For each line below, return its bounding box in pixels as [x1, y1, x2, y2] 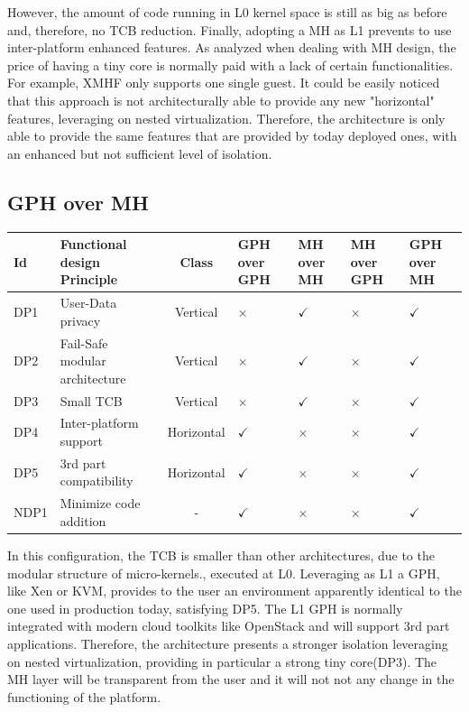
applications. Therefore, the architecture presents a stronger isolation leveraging [7, 633, 448, 652]
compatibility [60, 471, 133, 490]
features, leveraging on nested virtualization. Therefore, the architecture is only [7, 108, 446, 127]
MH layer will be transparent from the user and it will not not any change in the [7, 670, 455, 689]
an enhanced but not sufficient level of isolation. [7, 143, 272, 162]
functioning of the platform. [7, 687, 161, 706]
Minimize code [60, 494, 141, 513]
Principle [60, 270, 118, 289]
